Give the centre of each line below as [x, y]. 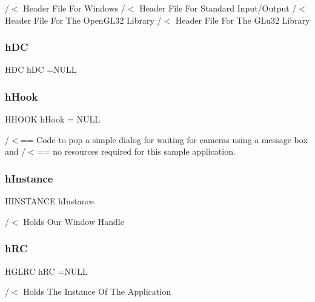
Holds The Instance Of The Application [97, 291]
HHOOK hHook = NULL [53, 119]
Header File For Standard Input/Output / [218, 8]
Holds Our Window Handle [74, 221]
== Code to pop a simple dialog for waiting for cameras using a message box [164, 139]
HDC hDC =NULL [41, 69]
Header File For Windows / [74, 8]
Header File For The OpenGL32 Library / [83, 20]
